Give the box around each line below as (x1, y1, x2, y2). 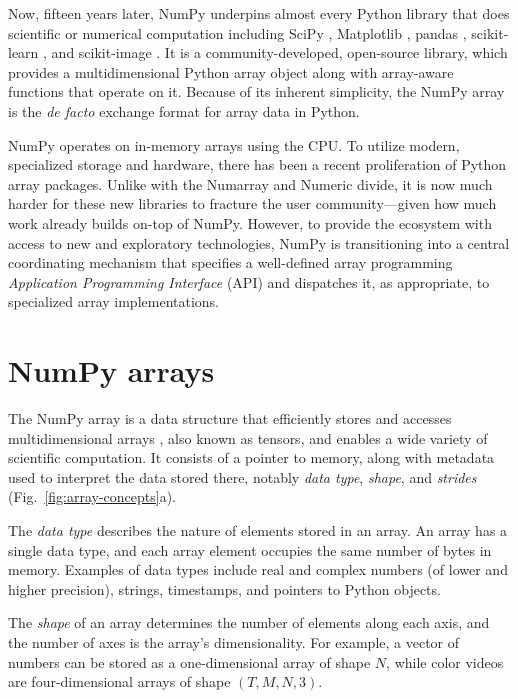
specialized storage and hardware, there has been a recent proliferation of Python (8, 154, 507, 175)
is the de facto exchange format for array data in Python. (8, 100, 360, 121)
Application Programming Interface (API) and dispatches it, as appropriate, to (8, 271, 490, 292)
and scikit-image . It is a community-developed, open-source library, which (51, 42, 508, 63)
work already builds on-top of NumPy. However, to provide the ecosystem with (8, 212, 492, 233)
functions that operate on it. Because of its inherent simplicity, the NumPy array (8, 81, 505, 102)
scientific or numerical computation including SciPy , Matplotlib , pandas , (8, 22, 467, 43)
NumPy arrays (8, 350, 215, 391)
